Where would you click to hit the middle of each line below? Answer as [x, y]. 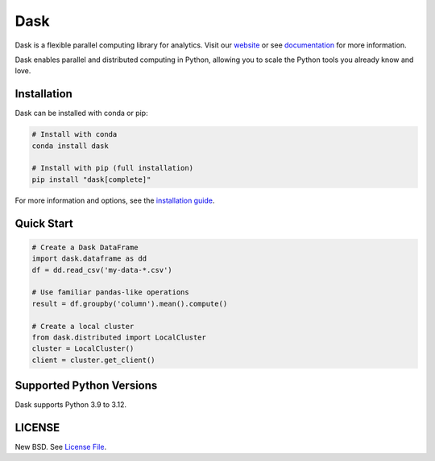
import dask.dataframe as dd [89, 259]
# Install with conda [75, 134]
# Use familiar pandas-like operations [110, 292]
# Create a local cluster [83, 326]
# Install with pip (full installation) [112, 168]
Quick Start [44, 223]
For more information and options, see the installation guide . [115, 200]
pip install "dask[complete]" [91, 179]
